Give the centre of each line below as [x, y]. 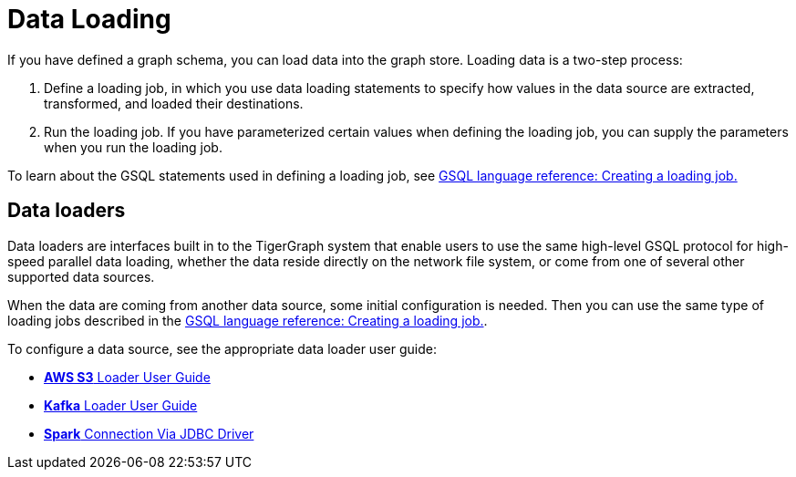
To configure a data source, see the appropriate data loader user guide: [222, 348]
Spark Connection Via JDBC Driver [149, 433]
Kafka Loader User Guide [121, 405]
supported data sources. [81, 276]
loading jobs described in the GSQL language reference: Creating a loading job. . [248, 320]
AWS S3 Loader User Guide [127, 377]
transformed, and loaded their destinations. [174, 103]
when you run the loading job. [133, 147]
